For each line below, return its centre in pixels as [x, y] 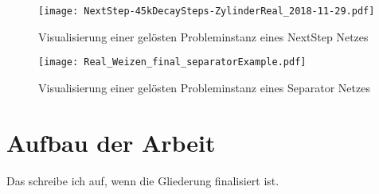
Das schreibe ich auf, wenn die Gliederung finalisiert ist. [143, 180]
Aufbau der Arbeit [111, 142]
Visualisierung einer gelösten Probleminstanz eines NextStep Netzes [203, 36]
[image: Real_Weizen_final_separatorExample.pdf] [172, 62]
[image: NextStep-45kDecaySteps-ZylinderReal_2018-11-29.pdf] [207, 11]
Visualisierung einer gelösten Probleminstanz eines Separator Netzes [204, 87]
